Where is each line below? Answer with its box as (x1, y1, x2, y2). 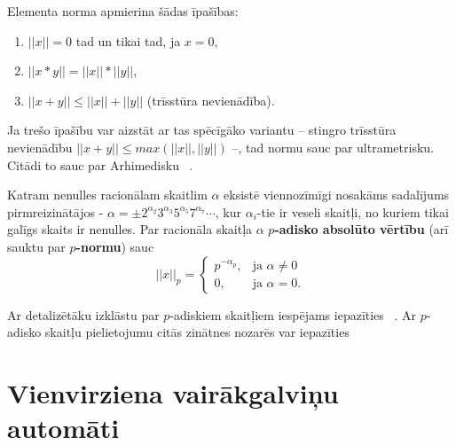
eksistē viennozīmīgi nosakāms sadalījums (224, 185, 450, 204)
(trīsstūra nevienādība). (146, 90, 275, 109)
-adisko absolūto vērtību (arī (274, 220, 449, 238)
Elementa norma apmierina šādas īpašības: (7, 2, 239, 20)
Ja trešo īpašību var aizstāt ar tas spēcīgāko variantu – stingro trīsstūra (7, 121, 397, 139)
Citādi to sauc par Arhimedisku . (7, 155, 193, 174)
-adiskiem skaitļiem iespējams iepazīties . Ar (169, 305, 417, 324)
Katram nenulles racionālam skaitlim (7, 185, 208, 204)
